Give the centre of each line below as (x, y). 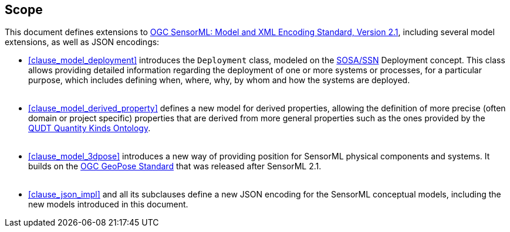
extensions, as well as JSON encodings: (82, 42)
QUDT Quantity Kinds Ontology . (89, 128)
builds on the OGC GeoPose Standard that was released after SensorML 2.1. (175, 166)
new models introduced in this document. (108, 204)
